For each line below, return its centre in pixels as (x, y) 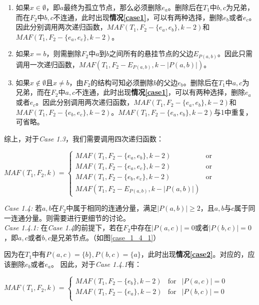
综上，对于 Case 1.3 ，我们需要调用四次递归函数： (84, 138)
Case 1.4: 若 (23, 208)
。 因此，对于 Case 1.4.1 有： (96, 264)
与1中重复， (233, 112)
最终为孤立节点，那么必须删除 (113, 7)
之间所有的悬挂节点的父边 (151, 53)
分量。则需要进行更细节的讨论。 (77, 217)
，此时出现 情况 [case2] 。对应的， (194, 254)
